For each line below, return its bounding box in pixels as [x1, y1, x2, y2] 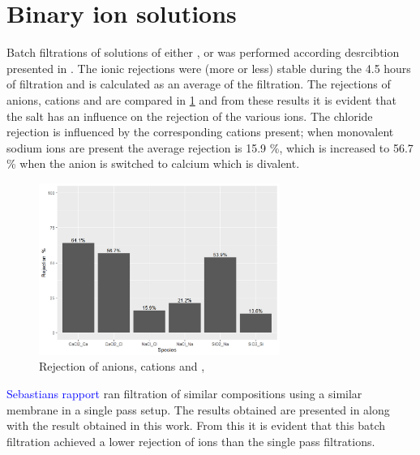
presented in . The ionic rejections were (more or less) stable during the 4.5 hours [6, 59, 411, 76]
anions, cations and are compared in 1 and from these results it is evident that [6, 91, 396, 108]
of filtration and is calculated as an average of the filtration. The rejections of [6, 75, 391, 92]
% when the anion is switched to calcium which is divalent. [6, 155, 300, 172]
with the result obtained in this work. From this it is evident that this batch [6, 417, 385, 434]
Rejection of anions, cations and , [39, 358, 205, 375]
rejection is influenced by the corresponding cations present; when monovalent [6, 123, 394, 140]
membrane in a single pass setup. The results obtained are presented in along [6, 401, 390, 418]
